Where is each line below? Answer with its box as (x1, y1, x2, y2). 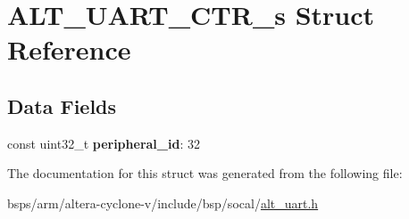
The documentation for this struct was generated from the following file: (7, 164, 403, 182)
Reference (7, 31, 131, 68)
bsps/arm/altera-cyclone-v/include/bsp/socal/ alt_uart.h (7, 193, 319, 212)
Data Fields (7, 92, 117, 119)
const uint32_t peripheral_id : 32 (7, 134, 200, 152)
